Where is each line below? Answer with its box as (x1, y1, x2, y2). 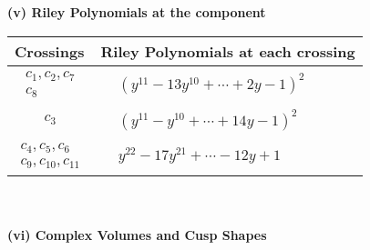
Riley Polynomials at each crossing (100, 40, 355, 62)
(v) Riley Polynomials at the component (7, 3, 266, 21)
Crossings (15, 40, 85, 62)
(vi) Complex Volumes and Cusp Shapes (7, 225, 267, 245)
